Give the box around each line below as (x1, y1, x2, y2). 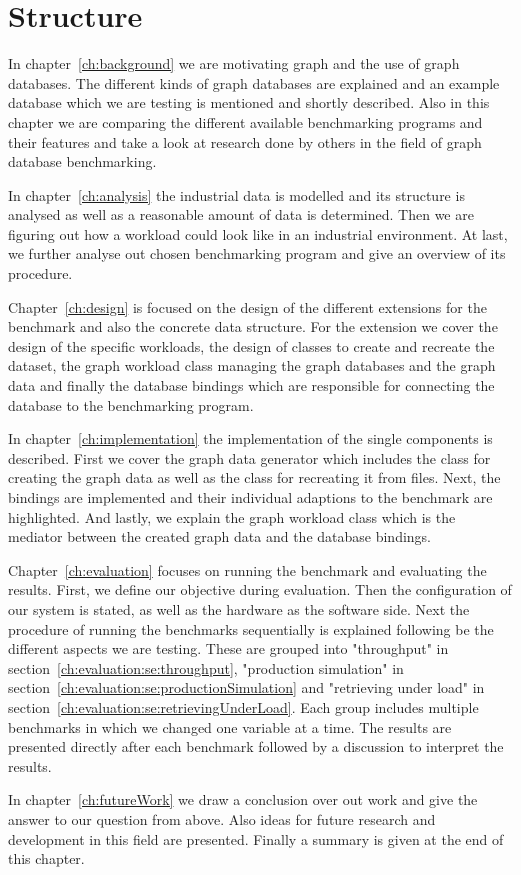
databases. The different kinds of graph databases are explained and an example (8, 72, 500, 93)
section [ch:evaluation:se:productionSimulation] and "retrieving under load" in (8, 677, 485, 698)
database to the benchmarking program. (8, 394, 254, 415)
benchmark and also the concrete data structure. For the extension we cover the (8, 316, 498, 337)
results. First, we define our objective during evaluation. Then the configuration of (8, 579, 512, 600)
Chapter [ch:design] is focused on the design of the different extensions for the (8, 296, 487, 317)
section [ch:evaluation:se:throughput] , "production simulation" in (8, 657, 404, 678)
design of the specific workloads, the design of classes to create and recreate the (8, 335, 495, 356)
